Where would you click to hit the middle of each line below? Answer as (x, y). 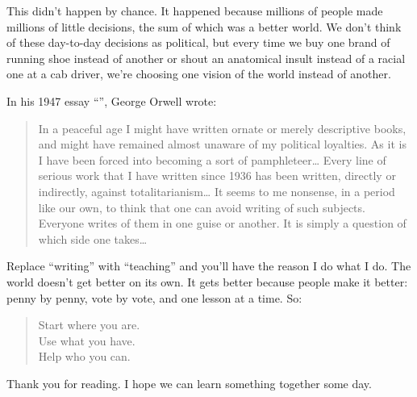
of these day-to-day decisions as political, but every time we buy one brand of (198, 42)
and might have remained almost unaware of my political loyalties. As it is (222, 144)
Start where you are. (89, 325)
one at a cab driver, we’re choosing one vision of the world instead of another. (199, 74)
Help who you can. (84, 356)
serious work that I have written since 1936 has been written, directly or (217, 176)
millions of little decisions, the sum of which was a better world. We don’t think (204, 26)
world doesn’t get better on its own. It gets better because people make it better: (207, 281)
